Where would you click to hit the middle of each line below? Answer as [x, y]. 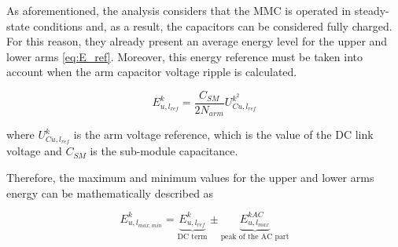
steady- [372, 10]
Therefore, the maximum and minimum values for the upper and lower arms [190, 177]
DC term [192, 237]
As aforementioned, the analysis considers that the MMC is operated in [179, 10]
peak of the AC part [255, 237]
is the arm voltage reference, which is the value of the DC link [223, 134]
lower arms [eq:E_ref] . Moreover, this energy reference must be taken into [184, 56]
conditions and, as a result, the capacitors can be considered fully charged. [213, 25]
